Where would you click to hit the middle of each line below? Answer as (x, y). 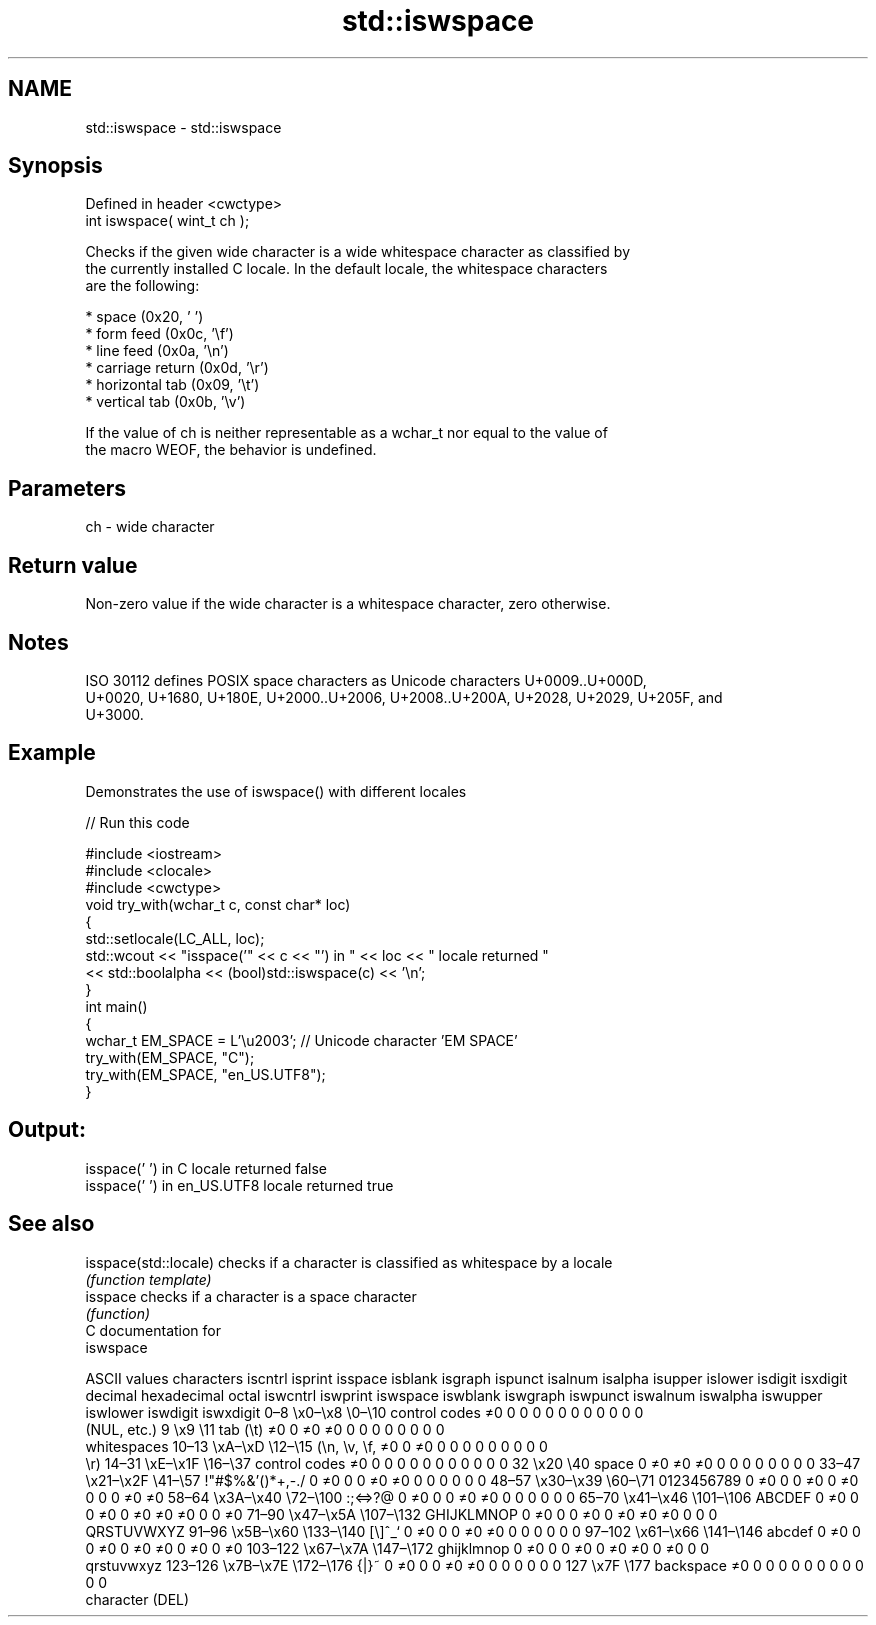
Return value (73, 565)
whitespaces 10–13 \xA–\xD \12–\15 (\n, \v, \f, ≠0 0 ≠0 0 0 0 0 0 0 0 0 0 (316, 1446)
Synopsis (55, 166)
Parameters (67, 488)
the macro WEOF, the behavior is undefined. (231, 450)
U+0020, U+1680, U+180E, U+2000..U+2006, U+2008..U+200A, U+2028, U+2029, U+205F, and (404, 697)
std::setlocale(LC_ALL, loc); (175, 938)
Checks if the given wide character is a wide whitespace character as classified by (358, 252)
